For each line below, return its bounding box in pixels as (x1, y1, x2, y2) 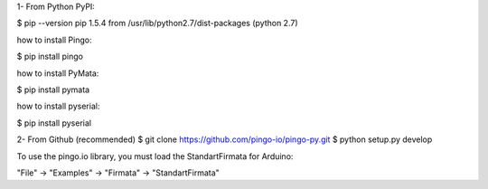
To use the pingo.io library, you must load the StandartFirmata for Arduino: (16, 150, 294, 162)
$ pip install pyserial (16, 118, 92, 128)
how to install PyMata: (16, 68, 99, 79)
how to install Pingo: (16, 34, 92, 45)
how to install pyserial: (16, 100, 100, 112)
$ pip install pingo (16, 51, 83, 62)
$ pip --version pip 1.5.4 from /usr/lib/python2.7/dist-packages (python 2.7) (16, 18, 298, 29)
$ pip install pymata (16, 84, 90, 95)
